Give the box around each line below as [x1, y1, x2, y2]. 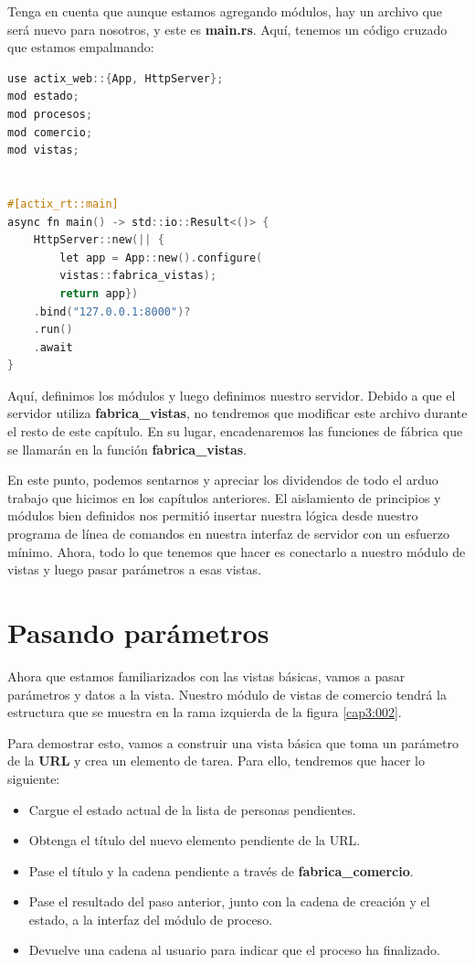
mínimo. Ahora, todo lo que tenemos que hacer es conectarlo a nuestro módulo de [7, 541, 466, 561]
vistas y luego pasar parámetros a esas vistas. [7, 560, 261, 579]
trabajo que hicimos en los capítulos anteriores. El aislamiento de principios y [7, 488, 441, 507]
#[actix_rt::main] [7, 197, 119, 210]
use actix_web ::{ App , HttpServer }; [7, 71, 224, 85]
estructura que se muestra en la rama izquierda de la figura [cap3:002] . [7, 702, 402, 722]
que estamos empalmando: [7, 38, 154, 57]
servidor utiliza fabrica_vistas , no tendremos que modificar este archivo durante [7, 403, 468, 423]
